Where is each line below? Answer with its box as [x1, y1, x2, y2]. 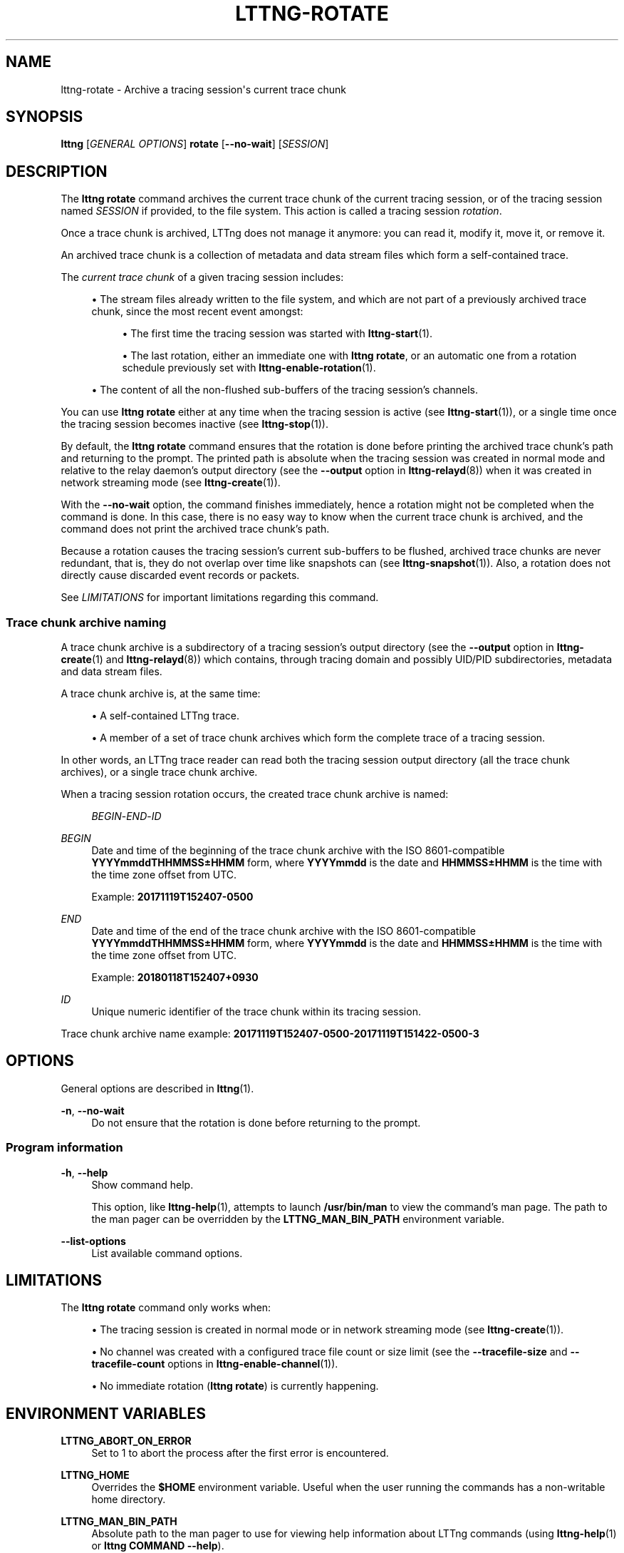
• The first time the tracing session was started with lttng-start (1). [122, 327, 433, 340]
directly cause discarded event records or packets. [61, 569, 300, 582]
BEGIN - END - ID [91, 810, 162, 823]
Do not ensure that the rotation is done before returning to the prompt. [91, 1116, 421, 1129]
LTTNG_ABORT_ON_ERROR [61, 1435, 192, 1447]
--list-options [61, 1234, 126, 1247]
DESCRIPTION [6, 162, 108, 180]
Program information [6, 1140, 123, 1155]
